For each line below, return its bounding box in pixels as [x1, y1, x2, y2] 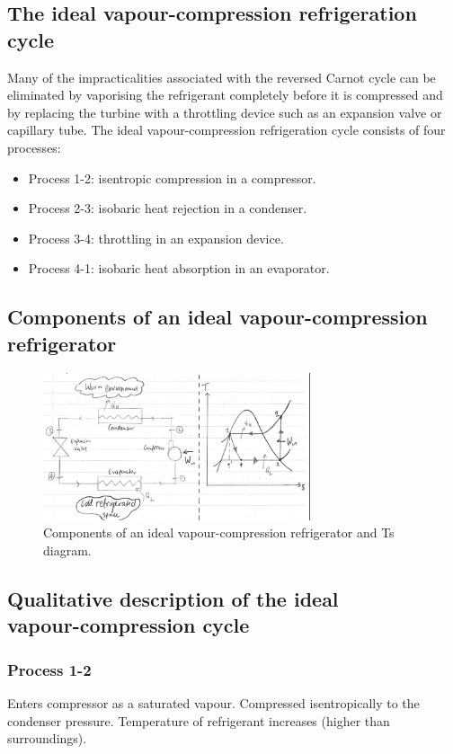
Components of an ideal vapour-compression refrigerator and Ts [43, 523, 395, 542]
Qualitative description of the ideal [7, 584, 339, 612]
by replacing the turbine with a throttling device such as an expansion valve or [7, 102, 442, 121]
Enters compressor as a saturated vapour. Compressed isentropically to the [7, 693, 420, 712]
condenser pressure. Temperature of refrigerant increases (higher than [7, 711, 390, 730]
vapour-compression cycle [7, 611, 250, 639]
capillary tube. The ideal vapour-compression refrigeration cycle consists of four [7, 120, 446, 139]
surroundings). [7, 729, 87, 748]
